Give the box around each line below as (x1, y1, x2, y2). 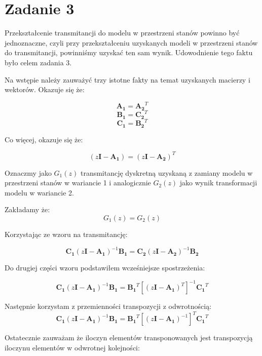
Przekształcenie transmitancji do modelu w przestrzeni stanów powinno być (5, 27, 240, 38)
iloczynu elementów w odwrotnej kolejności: (5, 342, 140, 352)
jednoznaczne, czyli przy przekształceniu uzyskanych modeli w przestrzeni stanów (5, 37, 258, 48)
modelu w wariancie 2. (5, 187, 74, 197)
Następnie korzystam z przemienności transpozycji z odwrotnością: (5, 301, 212, 311)
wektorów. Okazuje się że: (5, 84, 85, 95)
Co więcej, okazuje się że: (5, 134, 83, 144)
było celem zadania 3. (5, 57, 72, 67)
